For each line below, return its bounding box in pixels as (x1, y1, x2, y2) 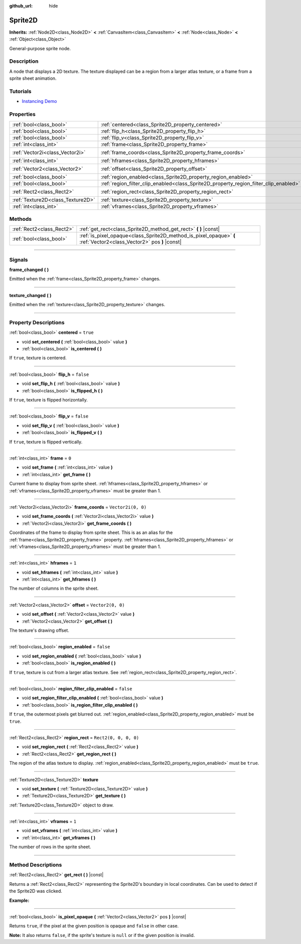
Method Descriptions (9, 861, 62, 868)
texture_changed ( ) (9, 292, 52, 298)
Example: (9, 897, 30, 903)
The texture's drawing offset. (9, 627, 70, 633)
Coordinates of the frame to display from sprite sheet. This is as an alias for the (9, 529, 173, 535)
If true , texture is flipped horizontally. (9, 397, 88, 403)
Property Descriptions (9, 319, 65, 326)
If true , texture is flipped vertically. (9, 439, 83, 445)
